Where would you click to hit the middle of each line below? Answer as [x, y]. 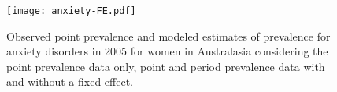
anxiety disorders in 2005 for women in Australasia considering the [167, 51]
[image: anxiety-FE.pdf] [71, 11]
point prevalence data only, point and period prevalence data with [166, 66]
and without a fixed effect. [70, 81]
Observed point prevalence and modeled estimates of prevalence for [168, 35]
